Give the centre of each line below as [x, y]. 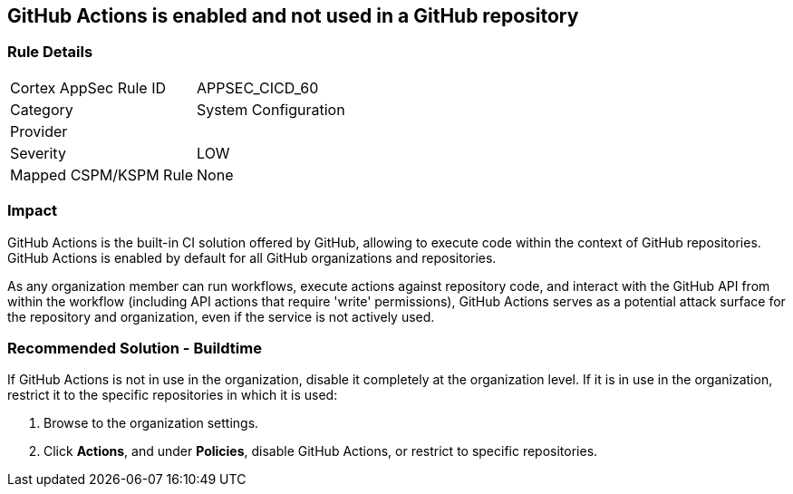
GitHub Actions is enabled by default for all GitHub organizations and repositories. [252, 257]
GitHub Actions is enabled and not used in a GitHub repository [293, 16]
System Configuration [271, 109]
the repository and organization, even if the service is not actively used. [221, 316]
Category [42, 109]
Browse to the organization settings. [151, 423]
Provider [39, 131]
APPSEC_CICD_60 [258, 87]
